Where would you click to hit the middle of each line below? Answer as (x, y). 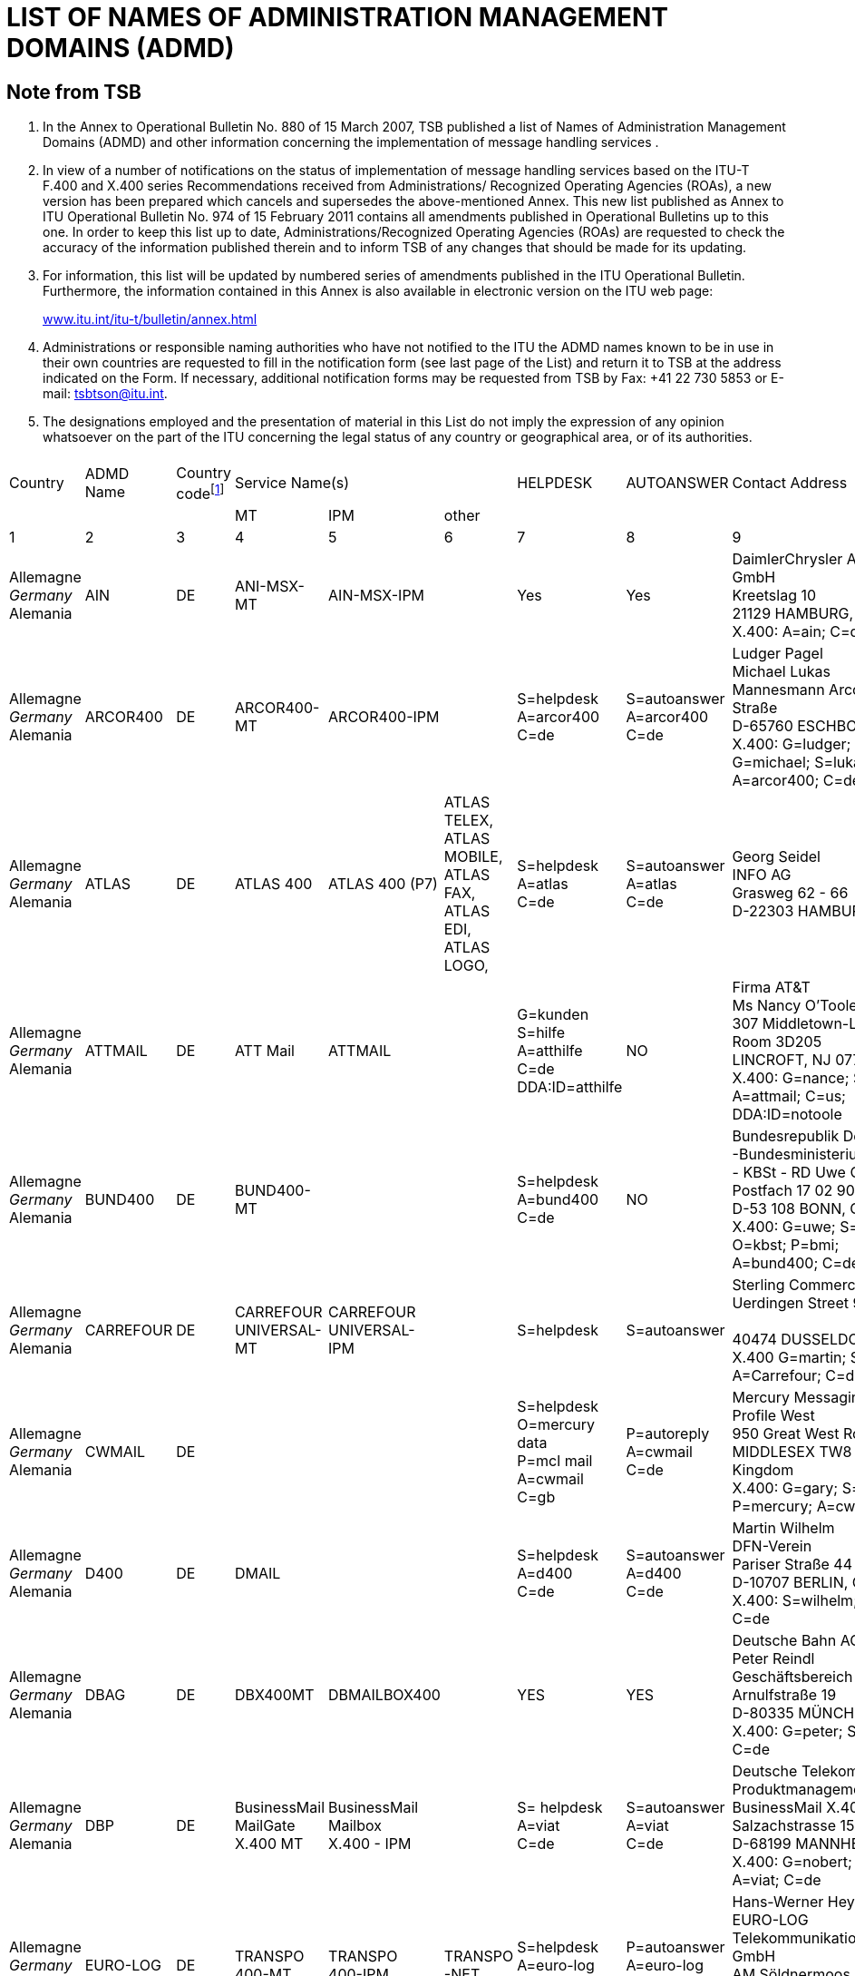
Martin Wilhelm (783, 1527)
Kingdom (763, 1469)
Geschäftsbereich (792, 1676)
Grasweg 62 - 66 (790, 892)
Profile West (773, 1415)
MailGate (265, 1825)
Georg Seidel (776, 856)
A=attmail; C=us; (789, 1096)
